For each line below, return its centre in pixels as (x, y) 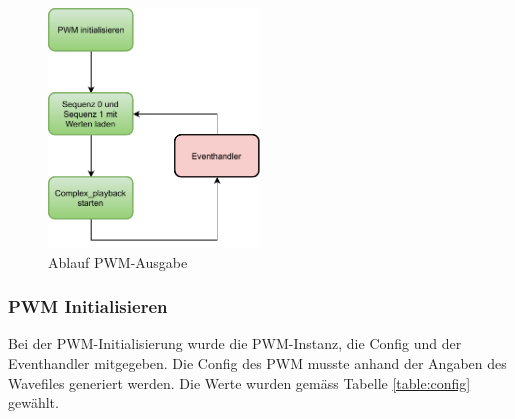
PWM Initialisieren (88, 306)
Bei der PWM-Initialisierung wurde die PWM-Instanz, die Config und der (235, 343)
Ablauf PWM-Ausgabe (118, 261)
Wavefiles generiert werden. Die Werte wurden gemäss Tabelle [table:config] (239, 382)
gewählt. (33, 402)
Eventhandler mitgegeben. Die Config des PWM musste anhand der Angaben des (257, 363)
